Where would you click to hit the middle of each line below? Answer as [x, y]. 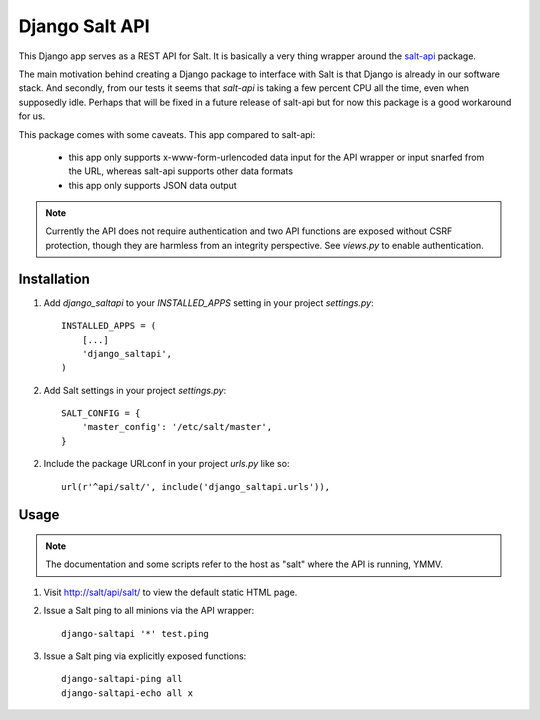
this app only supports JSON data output [152, 185]
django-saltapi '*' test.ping [135, 633]
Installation [54, 278]
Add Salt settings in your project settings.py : [135, 390]
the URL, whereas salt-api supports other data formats [181, 171]
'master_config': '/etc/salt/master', [177, 427]
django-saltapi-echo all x [127, 693]
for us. [32, 116]
